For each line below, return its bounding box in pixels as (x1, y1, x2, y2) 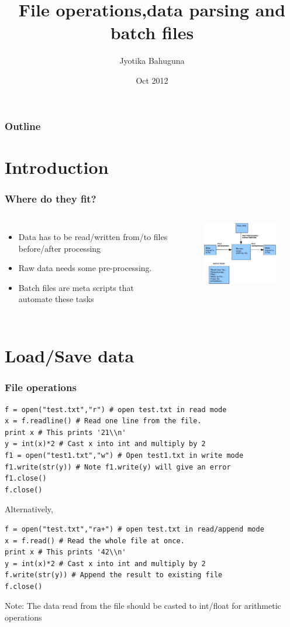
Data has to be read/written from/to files (18, 231, 168, 243)
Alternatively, (5, 503, 53, 515)
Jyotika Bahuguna (119, 54, 185, 67)
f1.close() (5, 474, 47, 483)
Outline (5, 118, 41, 133)
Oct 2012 (136, 74, 168, 86)
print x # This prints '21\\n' (5, 428, 126, 437)
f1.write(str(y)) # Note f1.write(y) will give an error (5, 462, 231, 471)
